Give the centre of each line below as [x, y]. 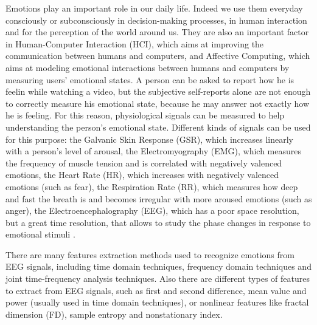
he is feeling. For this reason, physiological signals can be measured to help [145, 115]
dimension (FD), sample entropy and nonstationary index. [114, 314]
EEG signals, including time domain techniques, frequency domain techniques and [158, 266]
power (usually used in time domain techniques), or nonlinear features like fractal [157, 302]
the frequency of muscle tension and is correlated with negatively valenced [144, 162]
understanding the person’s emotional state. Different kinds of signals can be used [158, 127]
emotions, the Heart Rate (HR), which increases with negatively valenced [142, 175]
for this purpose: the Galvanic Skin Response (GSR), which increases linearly [149, 139]
